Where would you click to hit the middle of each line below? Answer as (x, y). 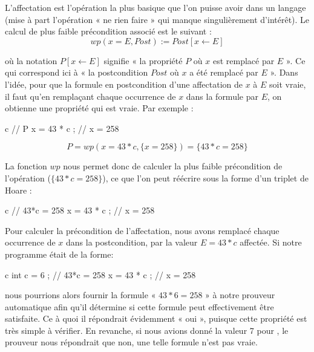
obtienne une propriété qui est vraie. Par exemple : (99, 108)
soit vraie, (287, 84)
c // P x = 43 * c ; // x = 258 (62, 128)
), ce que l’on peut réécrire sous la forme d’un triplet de (205, 178)
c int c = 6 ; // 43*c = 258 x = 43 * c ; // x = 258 (100, 274)
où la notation (31, 60)
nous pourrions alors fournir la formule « (80, 295)
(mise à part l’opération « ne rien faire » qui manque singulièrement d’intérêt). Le (157, 19)
